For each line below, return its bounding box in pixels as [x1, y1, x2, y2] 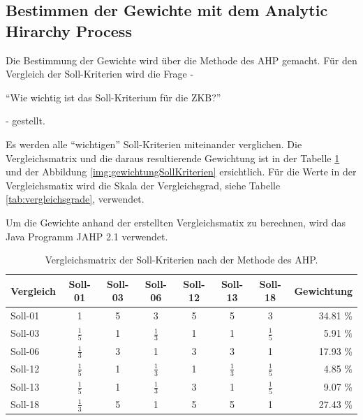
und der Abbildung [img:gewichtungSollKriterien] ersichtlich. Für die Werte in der [6, 164, 357, 179]
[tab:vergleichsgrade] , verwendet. [6, 191, 145, 206]
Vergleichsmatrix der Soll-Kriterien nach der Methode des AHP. [45, 252, 318, 267]
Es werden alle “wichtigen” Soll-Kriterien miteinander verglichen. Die [6, 136, 302, 151]
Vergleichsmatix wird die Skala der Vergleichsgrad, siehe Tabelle [6, 178, 281, 192]
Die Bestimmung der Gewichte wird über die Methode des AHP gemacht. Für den [6, 52, 357, 67]
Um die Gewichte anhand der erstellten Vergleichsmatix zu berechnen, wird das [6, 215, 346, 229]
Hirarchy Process [6, 20, 132, 41]
